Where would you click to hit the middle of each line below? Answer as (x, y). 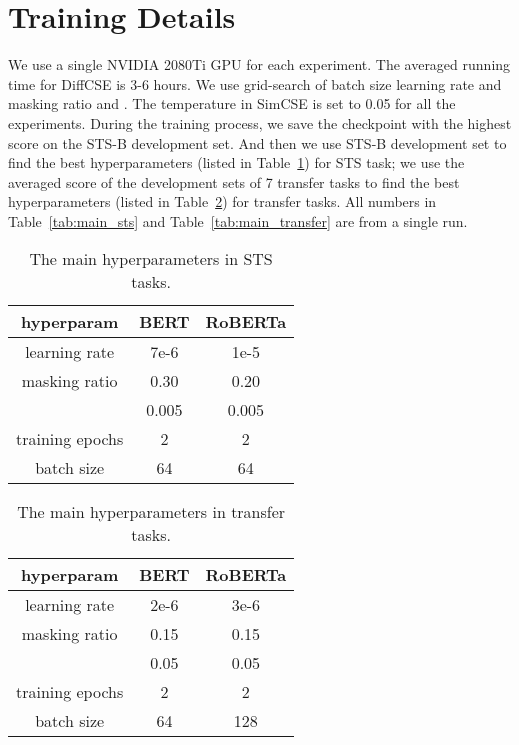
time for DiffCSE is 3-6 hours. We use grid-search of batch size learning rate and (255, 83)
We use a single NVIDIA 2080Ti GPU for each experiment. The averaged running (259, 64)
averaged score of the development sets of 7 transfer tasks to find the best (234, 181)
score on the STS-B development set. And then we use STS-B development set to (257, 142)
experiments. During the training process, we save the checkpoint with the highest (260, 122)
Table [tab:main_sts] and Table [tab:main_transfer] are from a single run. (238, 220)
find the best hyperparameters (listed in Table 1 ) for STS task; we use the (236, 162)
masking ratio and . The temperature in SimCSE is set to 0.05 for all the (232, 103)
